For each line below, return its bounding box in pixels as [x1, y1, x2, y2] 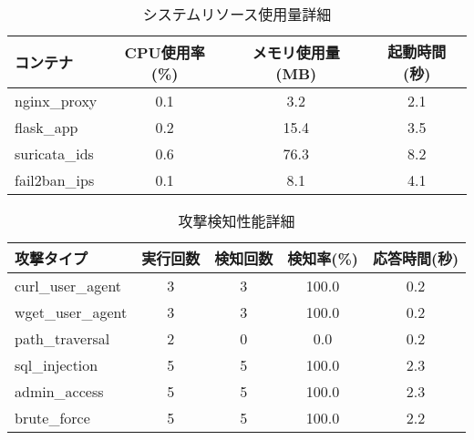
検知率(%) [287, 248, 358, 269]
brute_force [15, 407, 90, 428]
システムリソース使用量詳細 [142, 4, 332, 25]
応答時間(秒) [372, 248, 459, 269]
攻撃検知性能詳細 [178, 210, 295, 231]
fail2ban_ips [15, 169, 95, 190]
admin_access [15, 381, 104, 402]
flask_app [15, 117, 78, 138]
